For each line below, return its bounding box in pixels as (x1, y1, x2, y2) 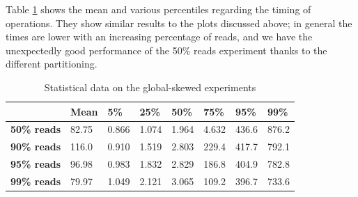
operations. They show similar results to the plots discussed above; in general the (6, 15, 352, 30)
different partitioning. (6, 56, 98, 71)
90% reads (10, 139, 61, 154)
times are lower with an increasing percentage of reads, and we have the (6, 29, 313, 44)
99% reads (10, 173, 61, 188)
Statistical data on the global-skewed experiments (44, 79, 256, 94)
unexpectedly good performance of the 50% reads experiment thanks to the (6, 42, 327, 57)
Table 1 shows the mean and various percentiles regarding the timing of (6, 2, 311, 16)
